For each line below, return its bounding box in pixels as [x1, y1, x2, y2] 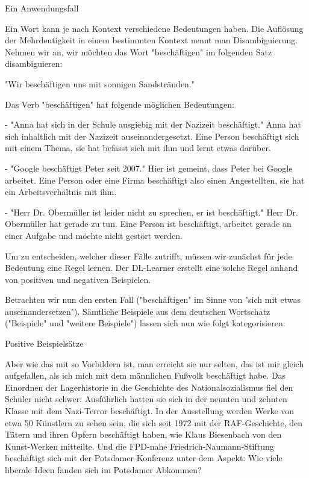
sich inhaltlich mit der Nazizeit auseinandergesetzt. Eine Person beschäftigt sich [5, 129, 299, 142]
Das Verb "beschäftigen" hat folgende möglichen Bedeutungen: [5, 98, 234, 110]
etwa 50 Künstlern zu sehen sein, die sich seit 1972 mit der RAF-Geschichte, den [5, 416, 303, 429]
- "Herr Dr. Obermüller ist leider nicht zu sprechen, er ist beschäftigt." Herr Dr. [5, 205, 298, 218]
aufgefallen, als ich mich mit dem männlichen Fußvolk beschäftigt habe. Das [5, 369, 286, 382]
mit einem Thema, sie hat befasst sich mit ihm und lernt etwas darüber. [5, 141, 271, 154]
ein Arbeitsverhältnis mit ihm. [5, 185, 117, 198]
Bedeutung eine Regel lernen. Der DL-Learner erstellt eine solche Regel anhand [5, 261, 298, 274]
